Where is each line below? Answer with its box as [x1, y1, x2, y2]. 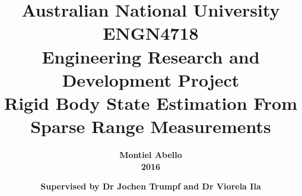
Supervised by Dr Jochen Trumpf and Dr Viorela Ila [40, 180, 261, 192]
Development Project [62, 67, 240, 91]
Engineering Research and [42, 44, 260, 68]
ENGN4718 [103, 21, 199, 45]
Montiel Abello [119, 148, 182, 161]
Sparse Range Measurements [30, 114, 271, 138]
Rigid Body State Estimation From [4, 90, 298, 115]
